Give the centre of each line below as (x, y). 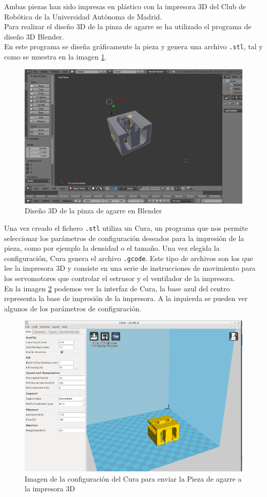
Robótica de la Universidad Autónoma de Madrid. (83, 16)
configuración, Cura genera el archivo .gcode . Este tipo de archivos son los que (129, 258)
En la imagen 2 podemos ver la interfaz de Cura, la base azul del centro (117, 288)
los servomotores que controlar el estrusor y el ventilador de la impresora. (120, 278)
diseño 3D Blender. (34, 36)
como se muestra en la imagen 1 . (55, 57)
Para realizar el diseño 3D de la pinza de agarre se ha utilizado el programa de (128, 26)
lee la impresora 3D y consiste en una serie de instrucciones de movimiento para (130, 268)
